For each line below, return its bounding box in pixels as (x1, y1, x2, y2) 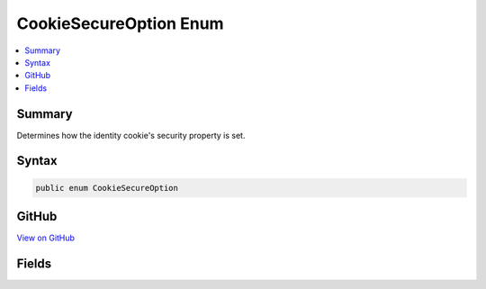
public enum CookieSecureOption (35, 183, 179, 193)
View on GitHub (16, 232, 76, 243)
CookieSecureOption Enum (16, 14, 224, 33)
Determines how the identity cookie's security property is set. (16, 130, 246, 140)
